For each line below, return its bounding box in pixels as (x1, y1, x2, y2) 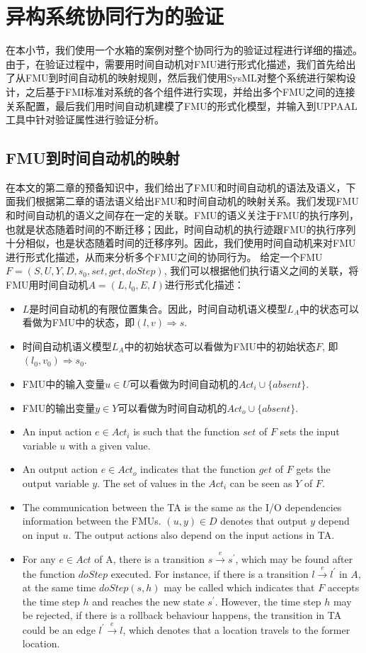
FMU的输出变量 (22, 400, 96, 415)
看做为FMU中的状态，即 (22, 315, 135, 330)
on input (22, 527, 59, 542)
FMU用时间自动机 (6, 277, 88, 292)
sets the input (280, 424, 340, 439)
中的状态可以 (299, 301, 360, 316)
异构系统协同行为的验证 (6, 1, 224, 30)
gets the (296, 462, 331, 476)
